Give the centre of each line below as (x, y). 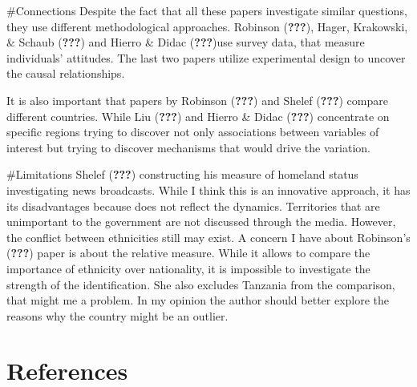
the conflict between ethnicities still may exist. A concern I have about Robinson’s (208, 237)
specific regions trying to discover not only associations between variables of (193, 132)
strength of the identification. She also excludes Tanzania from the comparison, (201, 284)
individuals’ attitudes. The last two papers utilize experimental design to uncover (206, 57)
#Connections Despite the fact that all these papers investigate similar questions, (207, 10)
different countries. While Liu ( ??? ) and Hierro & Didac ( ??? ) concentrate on (198, 116)
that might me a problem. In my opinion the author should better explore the (198, 300)
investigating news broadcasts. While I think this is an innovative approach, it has (208, 189)
